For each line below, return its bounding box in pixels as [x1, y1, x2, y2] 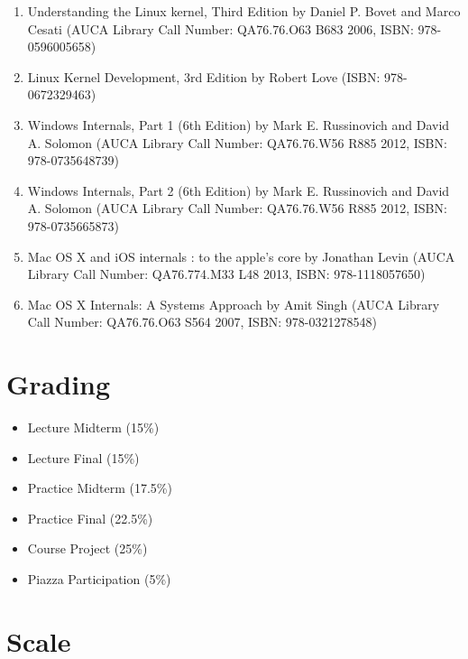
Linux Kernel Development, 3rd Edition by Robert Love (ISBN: [27, 67, 381, 86]
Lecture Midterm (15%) [27, 418, 160, 437]
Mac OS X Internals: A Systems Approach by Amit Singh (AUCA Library [27, 294, 440, 313]
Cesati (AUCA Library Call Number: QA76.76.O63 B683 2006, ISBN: [27, 19, 414, 38]
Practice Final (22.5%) [27, 508, 153, 527]
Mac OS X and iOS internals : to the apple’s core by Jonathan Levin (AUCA [27, 246, 455, 265]
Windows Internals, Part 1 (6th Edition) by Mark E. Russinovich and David [27, 115, 450, 134]
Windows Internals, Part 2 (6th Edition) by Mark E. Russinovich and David [27, 181, 450, 200]
